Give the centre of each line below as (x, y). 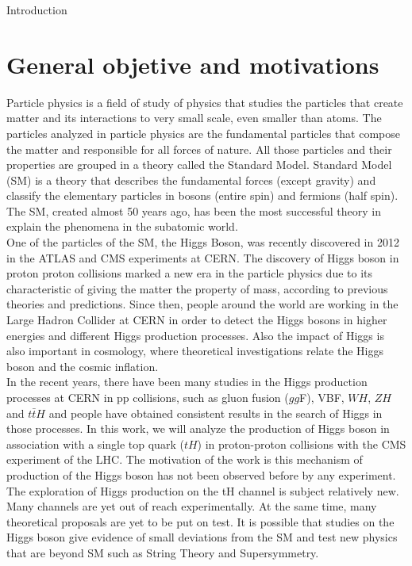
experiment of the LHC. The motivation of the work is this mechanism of (185, 459)
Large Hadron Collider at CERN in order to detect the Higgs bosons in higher (197, 320)
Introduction (37, 10)
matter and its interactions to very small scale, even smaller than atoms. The (194, 118)
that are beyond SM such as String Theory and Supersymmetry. (163, 552)
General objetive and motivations (193, 64)
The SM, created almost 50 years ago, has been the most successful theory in (194, 210)
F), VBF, (322, 397)
